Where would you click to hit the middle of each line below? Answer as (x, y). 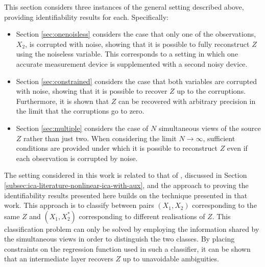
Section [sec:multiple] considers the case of (82, 128)
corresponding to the (224, 205)
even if (237, 148)
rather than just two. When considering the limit (100, 138)
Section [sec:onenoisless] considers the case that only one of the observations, (136, 34)
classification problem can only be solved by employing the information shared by (132, 229)
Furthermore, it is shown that (63, 101)
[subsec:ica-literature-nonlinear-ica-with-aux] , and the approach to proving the (126, 185)
